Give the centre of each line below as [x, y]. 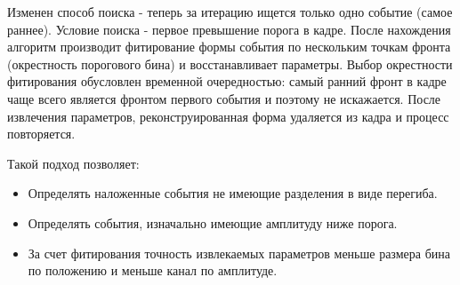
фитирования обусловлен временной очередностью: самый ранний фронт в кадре [227, 81]
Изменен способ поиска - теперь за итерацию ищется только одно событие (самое [230, 12]
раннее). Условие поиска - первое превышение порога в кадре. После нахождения [229, 29]
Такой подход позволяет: [73, 163]
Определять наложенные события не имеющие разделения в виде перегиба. [233, 193]
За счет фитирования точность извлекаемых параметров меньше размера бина [239, 253]
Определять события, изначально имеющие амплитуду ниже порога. [213, 222]
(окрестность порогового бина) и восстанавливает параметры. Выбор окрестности [230, 63]
